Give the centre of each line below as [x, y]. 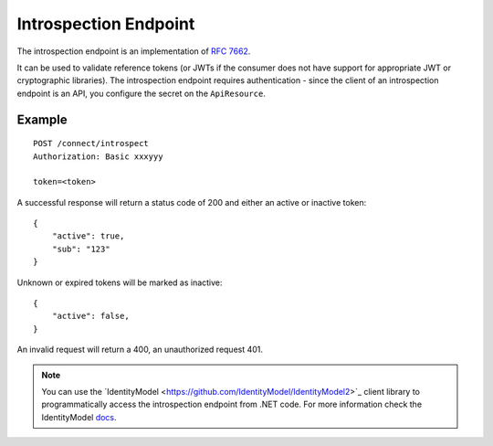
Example [42, 119]
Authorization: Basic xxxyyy [98, 156]
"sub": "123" [81, 249]
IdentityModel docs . [79, 417]
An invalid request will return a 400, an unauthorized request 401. [140, 350]
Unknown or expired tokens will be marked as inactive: [120, 282]
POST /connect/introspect [91, 143]
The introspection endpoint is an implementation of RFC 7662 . [134, 51]
